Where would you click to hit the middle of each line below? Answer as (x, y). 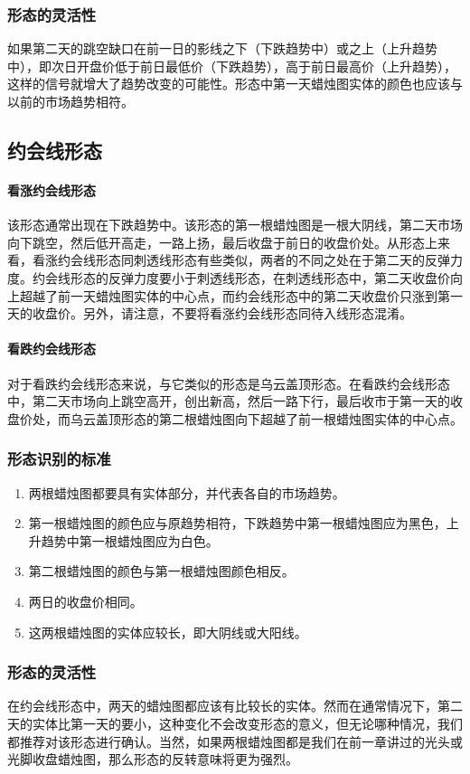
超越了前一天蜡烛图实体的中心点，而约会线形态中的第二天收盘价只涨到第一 (241, 295)
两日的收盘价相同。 (85, 601)
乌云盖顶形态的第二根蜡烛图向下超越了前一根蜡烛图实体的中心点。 (266, 418)
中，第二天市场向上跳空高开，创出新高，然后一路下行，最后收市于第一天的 (229, 401)
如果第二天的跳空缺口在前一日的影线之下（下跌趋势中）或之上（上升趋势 (222, 48)
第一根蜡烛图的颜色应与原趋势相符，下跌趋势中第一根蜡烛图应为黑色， (237, 523)
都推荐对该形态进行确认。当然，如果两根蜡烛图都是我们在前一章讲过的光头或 (235, 741)
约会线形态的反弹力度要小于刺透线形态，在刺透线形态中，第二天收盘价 (241, 277)
